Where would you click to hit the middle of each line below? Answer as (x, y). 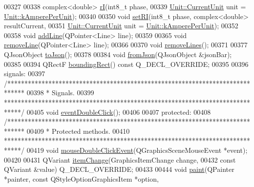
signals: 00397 (25, 73)
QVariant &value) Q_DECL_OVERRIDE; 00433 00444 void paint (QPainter (119, 169)
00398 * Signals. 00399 (60, 93)
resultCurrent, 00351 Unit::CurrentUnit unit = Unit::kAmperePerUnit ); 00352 (121, 26)
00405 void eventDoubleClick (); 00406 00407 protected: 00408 (119, 112)
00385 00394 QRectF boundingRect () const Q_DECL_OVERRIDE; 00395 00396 (126, 64)
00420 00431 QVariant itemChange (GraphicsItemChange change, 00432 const (120, 159)
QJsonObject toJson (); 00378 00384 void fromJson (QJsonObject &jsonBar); (118, 54)
